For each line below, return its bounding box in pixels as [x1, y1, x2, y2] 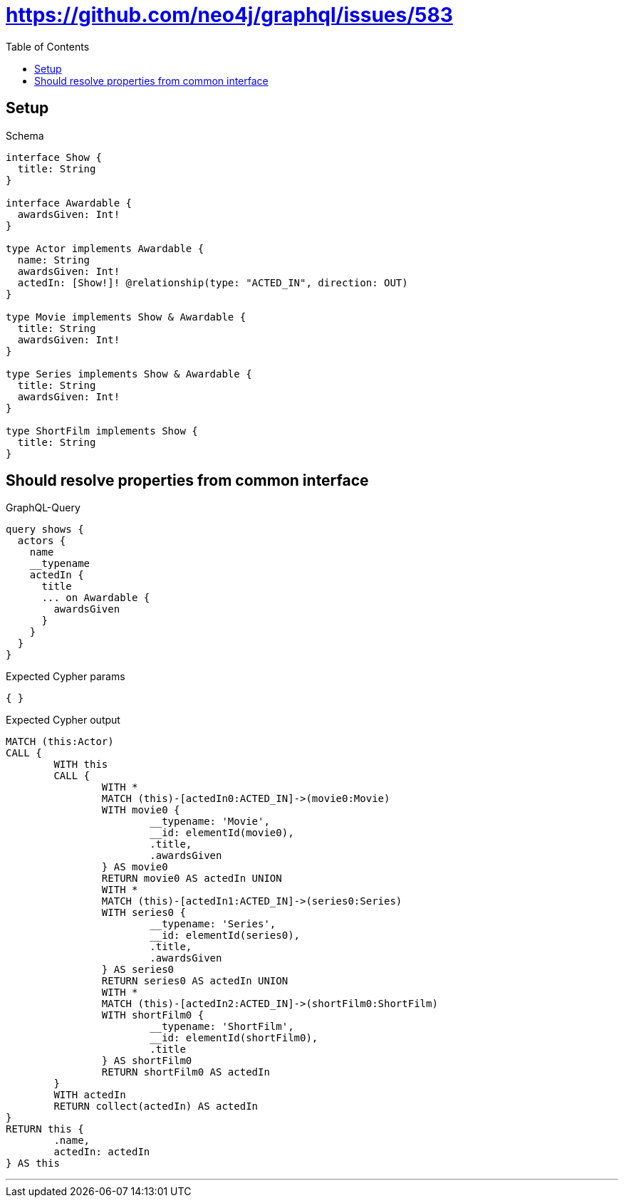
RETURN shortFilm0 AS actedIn [101, 1066, 270, 1078]
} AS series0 [101, 964, 175, 976]
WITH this [53, 759, 108, 771]
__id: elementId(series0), [150, 929, 301, 942]
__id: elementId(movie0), [150, 827, 294, 839]
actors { [17, 535, 66, 547]
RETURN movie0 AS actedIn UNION [101, 873, 282, 885]
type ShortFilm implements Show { [6, 425, 198, 437]
